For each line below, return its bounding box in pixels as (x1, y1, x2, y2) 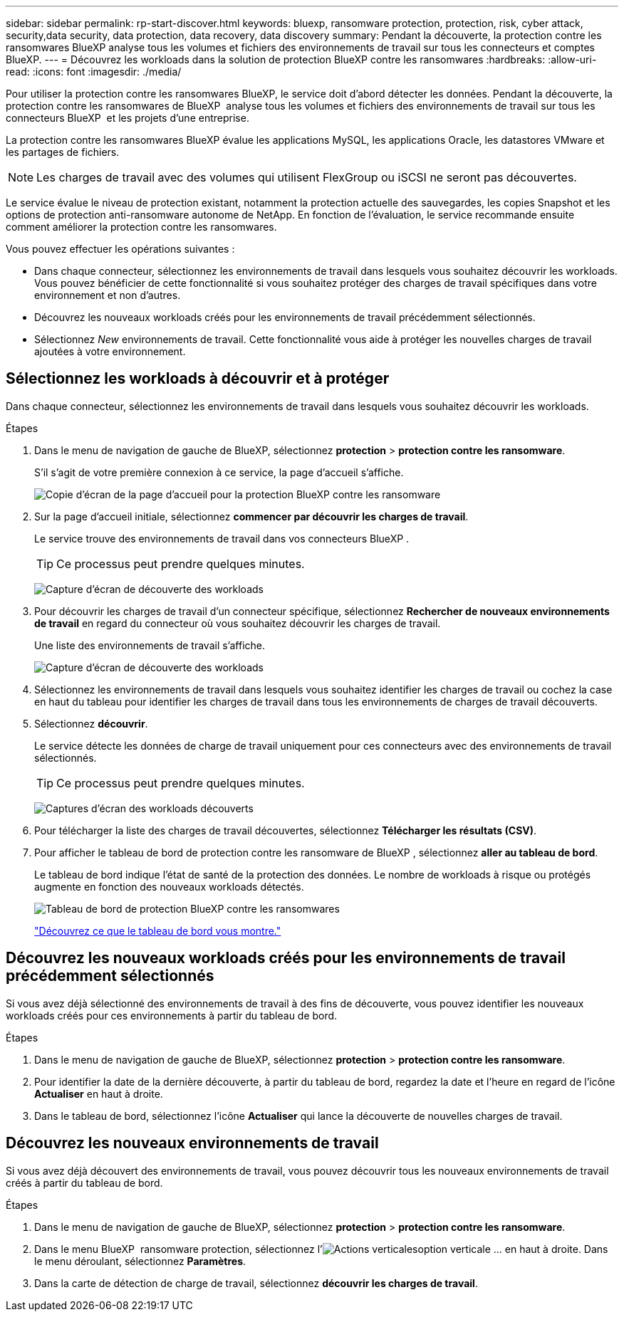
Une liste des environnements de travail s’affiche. (34, 639, 266, 651)
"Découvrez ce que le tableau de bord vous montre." (34, 924, 281, 937)
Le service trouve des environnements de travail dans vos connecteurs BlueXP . (34, 532, 410, 545)
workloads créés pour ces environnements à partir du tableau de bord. (6, 1009, 338, 1022)
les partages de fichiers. (6, 146, 120, 158)
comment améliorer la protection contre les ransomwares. (6, 221, 277, 233)
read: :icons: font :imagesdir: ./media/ (6, 65, 182, 78)
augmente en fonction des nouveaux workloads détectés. (34, 880, 304, 893)
